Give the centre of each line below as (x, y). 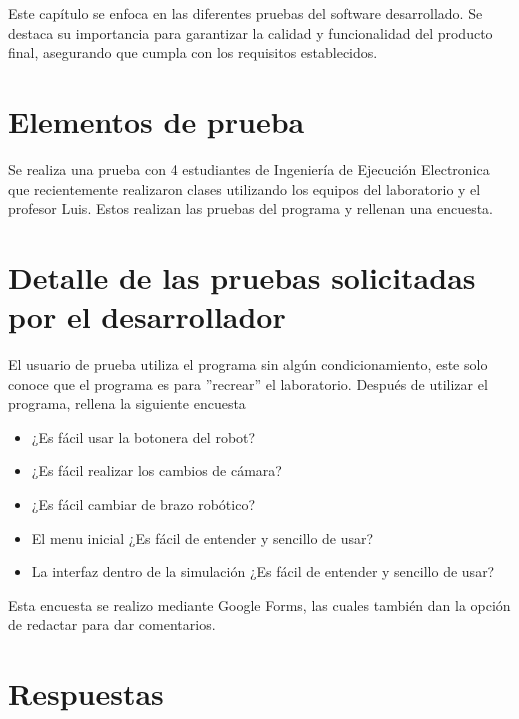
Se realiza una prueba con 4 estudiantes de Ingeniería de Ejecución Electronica (249, 168)
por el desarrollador (147, 316)
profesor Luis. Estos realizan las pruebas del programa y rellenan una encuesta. (250, 208)
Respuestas (86, 693)
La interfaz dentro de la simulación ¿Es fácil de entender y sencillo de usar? (263, 571)
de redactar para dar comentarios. (112, 624)
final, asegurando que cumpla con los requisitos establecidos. (193, 52)
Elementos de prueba (156, 120)
